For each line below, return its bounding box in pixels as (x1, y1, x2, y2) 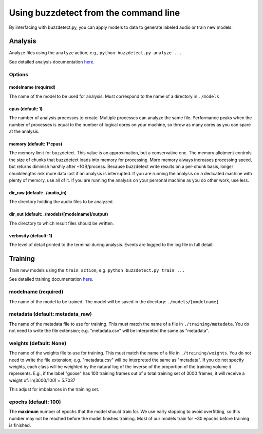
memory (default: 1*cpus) (9, 141, 63, 146)
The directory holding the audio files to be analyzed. (9, 199, 114, 205)
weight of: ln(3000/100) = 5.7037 (9, 377, 75, 383)
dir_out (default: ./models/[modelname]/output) (9, 211, 108, 217)
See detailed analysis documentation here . (9, 59, 95, 64)
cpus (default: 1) (9, 105, 43, 112)
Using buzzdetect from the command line (9, 7, 180, 18)
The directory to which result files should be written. (9, 220, 114, 226)
